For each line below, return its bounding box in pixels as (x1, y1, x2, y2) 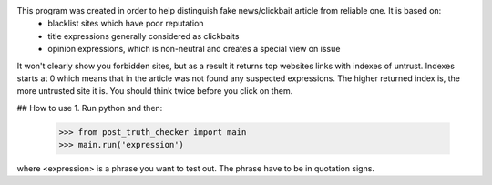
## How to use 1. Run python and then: (16, 102, 163, 113)
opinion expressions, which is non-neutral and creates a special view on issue (47, 44, 341, 55)
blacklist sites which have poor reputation (47, 18, 204, 29)
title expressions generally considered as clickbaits (47, 30, 240, 41)
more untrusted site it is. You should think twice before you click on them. (16, 86, 293, 97)
